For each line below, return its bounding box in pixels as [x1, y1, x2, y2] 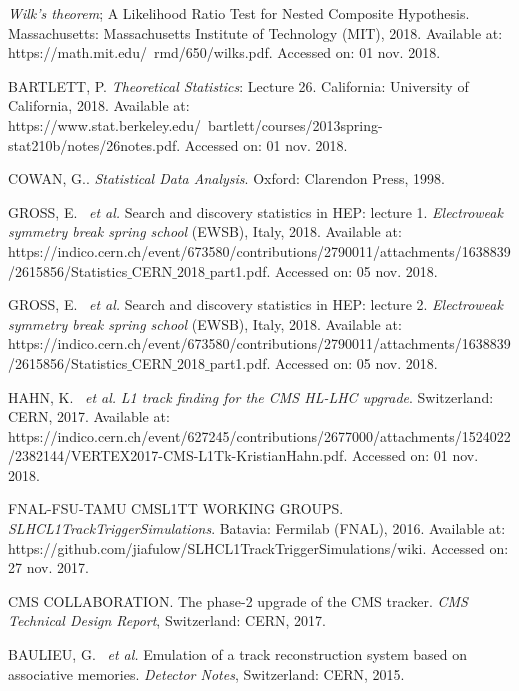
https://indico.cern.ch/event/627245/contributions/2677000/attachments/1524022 [8, 425, 511, 446]
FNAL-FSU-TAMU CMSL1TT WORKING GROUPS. [8, 498, 344, 519]
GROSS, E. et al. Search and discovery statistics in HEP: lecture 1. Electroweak [8, 201, 503, 222]
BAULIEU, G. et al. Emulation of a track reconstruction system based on [8, 644, 468, 665]
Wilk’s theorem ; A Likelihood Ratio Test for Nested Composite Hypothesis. [8, 3, 470, 23]
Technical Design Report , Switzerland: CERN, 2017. [8, 610, 326, 631]
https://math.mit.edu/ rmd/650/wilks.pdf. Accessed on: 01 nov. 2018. [8, 42, 441, 63]
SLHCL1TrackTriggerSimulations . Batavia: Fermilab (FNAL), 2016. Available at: [8, 518, 506, 539]
